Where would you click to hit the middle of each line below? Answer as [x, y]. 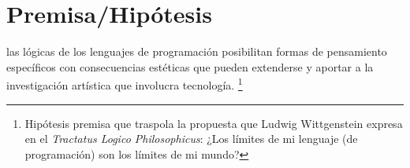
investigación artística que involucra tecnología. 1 [125, 84]
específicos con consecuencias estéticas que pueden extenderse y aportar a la [190, 66]
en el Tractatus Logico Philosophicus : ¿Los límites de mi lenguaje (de [191, 139]
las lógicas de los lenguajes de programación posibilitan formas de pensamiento [197, 51]
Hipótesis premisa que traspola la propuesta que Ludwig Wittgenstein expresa [214, 123]
